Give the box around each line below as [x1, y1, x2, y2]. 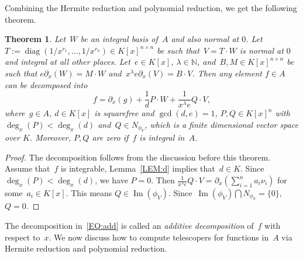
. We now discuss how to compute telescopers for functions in [49, 231, 269, 243]
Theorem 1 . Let [5, 33, 66, 45]
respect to [5, 231, 40, 243]
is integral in [139, 131, 185, 144]
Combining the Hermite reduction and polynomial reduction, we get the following [5, 2, 297, 13]
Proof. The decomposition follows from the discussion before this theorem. [5, 151, 271, 163]
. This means [66, 187, 112, 198]
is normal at [239, 44, 284, 56]
